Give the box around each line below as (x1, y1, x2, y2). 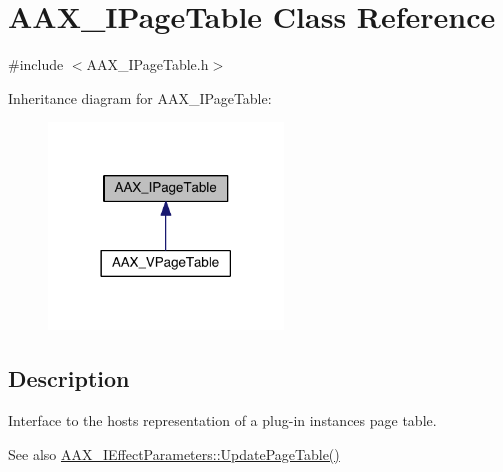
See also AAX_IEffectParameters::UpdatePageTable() (8, 443, 340, 464)
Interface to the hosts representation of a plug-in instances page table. (8, 409, 437, 430)
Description (8, 363, 130, 394)
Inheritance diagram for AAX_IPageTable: (8, 87, 272, 108)
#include (8, 54, 64, 75)
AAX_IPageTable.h (86, 54, 209, 75)
